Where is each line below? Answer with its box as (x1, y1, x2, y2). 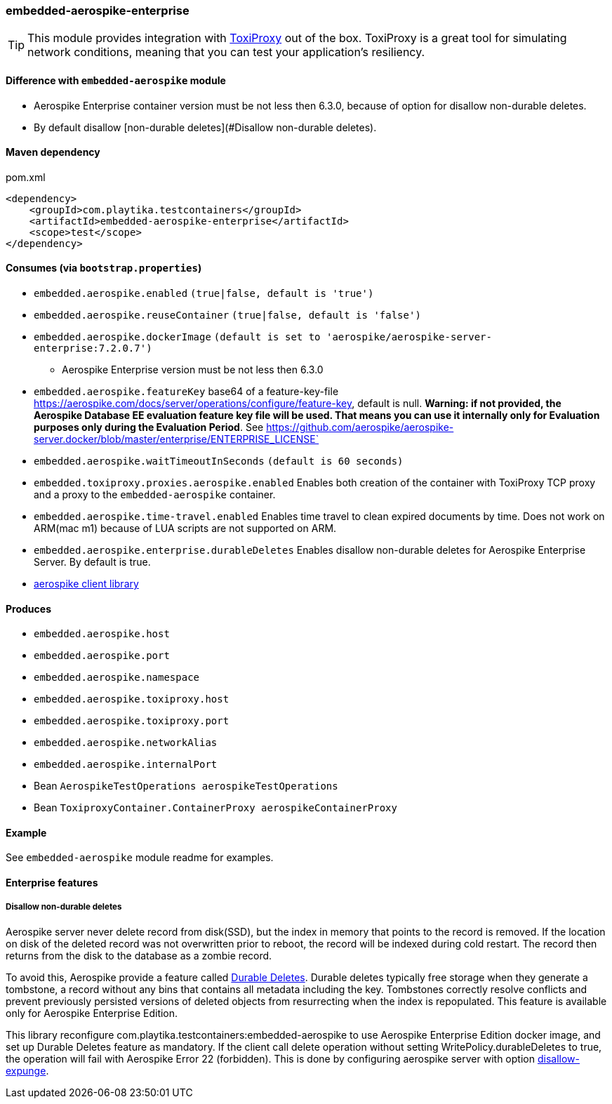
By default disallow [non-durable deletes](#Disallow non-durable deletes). (34, 121, 377, 133)
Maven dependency (6, 146, 100, 159)
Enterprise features (6, 877, 98, 889)
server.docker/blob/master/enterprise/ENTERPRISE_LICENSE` (34, 433, 319, 446)
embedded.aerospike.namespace (34, 672, 200, 684)
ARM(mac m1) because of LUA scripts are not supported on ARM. (34, 522, 337, 535)
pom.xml (6, 171, 46, 183)
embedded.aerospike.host (34, 628, 170, 640)
